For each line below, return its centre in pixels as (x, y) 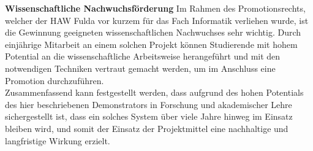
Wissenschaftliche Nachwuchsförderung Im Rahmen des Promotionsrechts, (155, 8)
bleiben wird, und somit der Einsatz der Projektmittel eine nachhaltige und (147, 128)
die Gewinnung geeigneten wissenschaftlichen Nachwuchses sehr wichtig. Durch (153, 32)
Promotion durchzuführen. (55, 80)
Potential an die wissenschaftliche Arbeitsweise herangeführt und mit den (143, 56)
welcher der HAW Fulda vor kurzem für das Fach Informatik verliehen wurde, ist (157, 20)
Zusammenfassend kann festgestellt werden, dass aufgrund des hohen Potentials (154, 92)
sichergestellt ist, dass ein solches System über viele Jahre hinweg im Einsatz (149, 116)
